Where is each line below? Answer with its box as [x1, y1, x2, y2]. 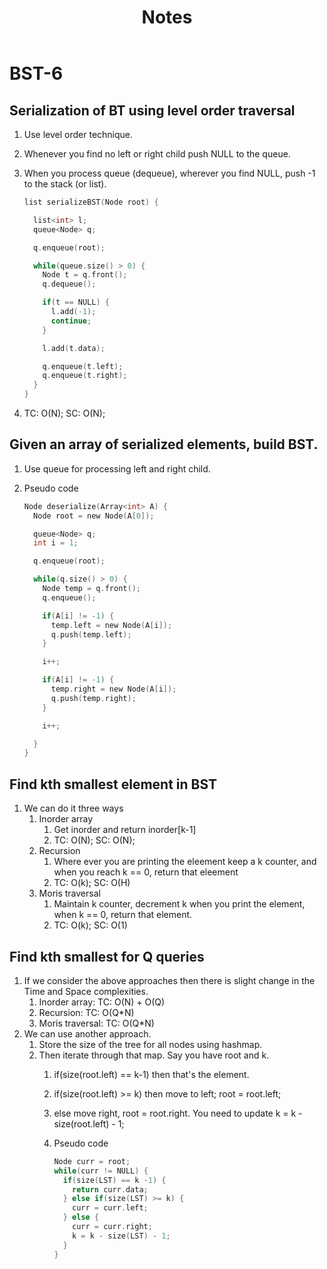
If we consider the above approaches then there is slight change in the [23, 974, 316, 986]
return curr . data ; [72, 1184, 149, 1195]
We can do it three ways [23, 802, 124, 815]
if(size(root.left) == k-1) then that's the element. [53, 1068, 250, 1080]
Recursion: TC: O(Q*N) [38, 1006, 135, 1018]
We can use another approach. [23, 1027, 152, 1040]
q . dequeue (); [42, 279, 97, 290]
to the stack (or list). [23, 178, 107, 190]
